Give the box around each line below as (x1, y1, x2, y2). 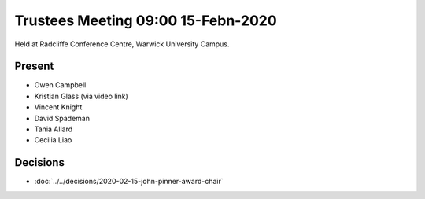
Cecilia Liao (34, 135, 72, 145)
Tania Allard (34, 124, 73, 134)
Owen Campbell (34, 80, 87, 90)
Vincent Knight (34, 102, 83, 112)
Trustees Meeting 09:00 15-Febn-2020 (14, 12, 277, 29)
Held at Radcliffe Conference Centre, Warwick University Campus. (14, 39, 230, 49)
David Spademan (34, 113, 91, 123)
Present (14, 60, 54, 73)
